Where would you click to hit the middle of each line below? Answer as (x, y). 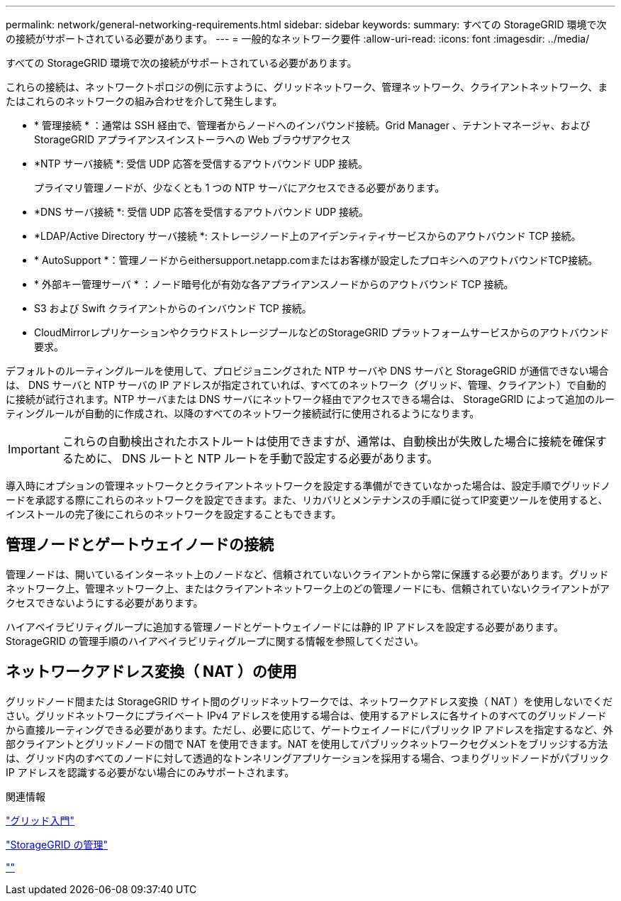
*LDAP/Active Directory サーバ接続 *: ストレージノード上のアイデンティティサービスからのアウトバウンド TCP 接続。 (308, 236)
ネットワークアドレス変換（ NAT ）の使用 (151, 672)
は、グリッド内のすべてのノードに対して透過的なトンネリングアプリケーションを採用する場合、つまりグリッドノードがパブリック (308, 758)
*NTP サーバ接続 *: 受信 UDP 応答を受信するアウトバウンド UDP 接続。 (201, 164)
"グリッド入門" (40, 820)
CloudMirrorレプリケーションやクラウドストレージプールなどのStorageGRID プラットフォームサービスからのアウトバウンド (322, 332)
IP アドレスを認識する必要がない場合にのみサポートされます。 (150, 772)
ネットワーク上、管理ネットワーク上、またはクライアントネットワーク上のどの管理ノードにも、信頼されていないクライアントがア (308, 588)
